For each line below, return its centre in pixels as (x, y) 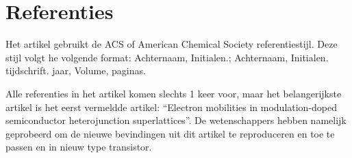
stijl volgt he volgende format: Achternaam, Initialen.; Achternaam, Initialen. (167, 57)
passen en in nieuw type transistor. (79, 147)
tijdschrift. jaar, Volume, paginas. (76, 70)
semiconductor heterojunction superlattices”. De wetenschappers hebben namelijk (176, 120)
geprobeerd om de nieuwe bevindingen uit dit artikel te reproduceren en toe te (170, 133)
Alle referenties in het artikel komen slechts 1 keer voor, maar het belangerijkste (174, 93)
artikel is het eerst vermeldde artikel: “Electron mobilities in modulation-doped (172, 107)
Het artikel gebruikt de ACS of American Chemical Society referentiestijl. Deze (172, 44)
